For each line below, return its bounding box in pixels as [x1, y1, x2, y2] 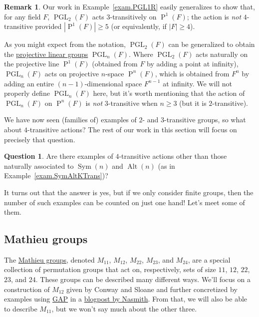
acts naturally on [196, 48, 248, 59]
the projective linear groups [4, 48, 88, 59]
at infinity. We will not [163, 78, 232, 88]
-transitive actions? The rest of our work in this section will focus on [27, 124, 237, 134]
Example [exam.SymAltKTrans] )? [4, 170, 108, 181]
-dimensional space [84, 78, 142, 88]
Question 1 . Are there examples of [4, 151, 113, 161]
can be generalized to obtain [168, 39, 255, 49]
